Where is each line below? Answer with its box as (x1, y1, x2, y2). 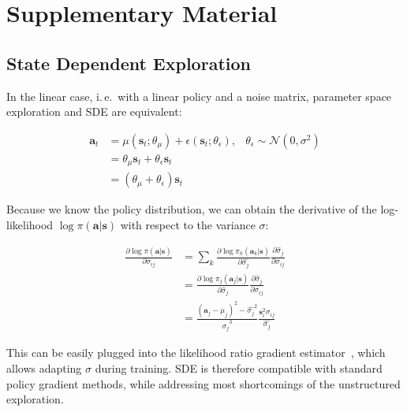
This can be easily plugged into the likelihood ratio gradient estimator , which (6, 344, 386, 361)
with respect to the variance (120, 216, 256, 232)
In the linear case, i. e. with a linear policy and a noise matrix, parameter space (6, 87, 392, 104)
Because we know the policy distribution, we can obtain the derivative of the (6, 201, 377, 217)
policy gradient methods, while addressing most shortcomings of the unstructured (6, 375, 401, 392)
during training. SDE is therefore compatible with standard (95, 360, 383, 376)
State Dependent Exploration (6, 50, 251, 75)
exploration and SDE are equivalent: (6, 103, 182, 120)
